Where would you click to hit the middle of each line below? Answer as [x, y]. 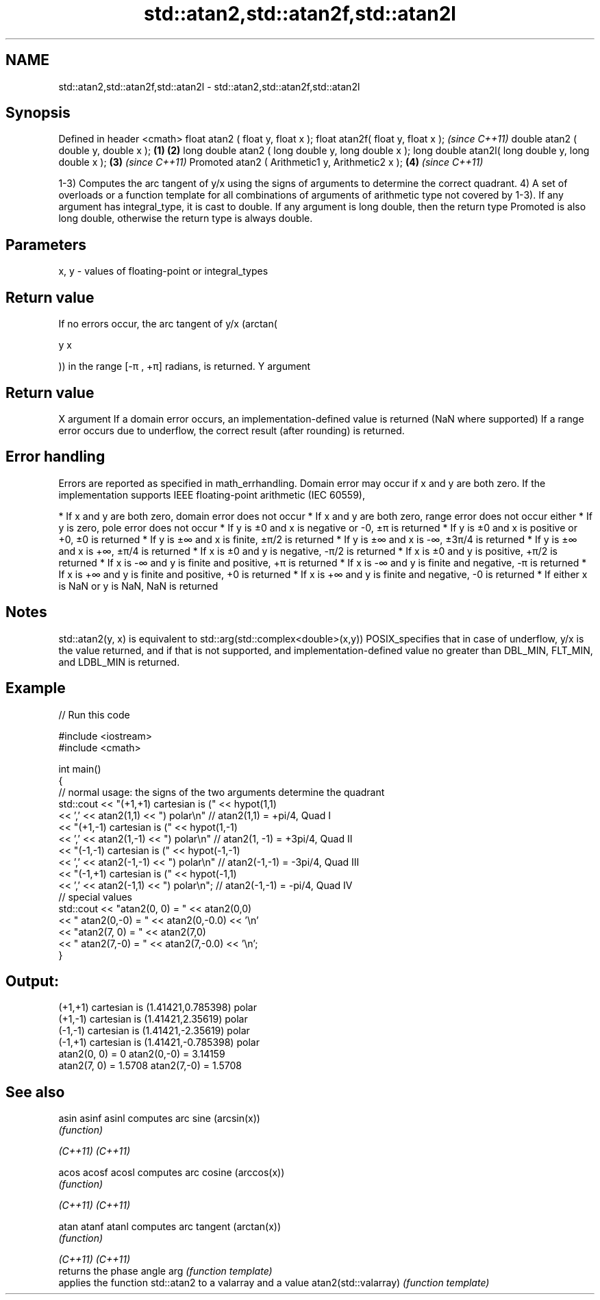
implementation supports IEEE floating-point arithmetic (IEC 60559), [212, 495]
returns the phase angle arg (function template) [165, 1271]
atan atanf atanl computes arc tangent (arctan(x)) [170, 1227]
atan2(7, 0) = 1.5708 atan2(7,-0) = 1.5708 [150, 1066]
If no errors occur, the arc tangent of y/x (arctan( [168, 324]
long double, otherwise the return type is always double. [186, 218]
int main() [80, 768]
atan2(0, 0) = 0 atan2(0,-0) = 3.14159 [142, 1054]
